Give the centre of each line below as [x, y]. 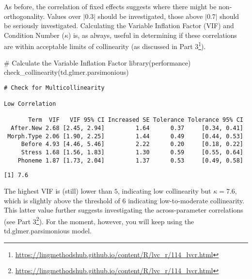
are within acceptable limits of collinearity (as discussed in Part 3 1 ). [105, 46]
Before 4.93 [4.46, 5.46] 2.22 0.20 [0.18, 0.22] [132, 144]
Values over [64, 16]
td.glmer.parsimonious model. [48, 231]
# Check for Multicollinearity [54, 88]
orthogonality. [24, 16]
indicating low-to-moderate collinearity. [186, 200]
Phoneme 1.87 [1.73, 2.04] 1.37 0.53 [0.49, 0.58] [130, 160]
